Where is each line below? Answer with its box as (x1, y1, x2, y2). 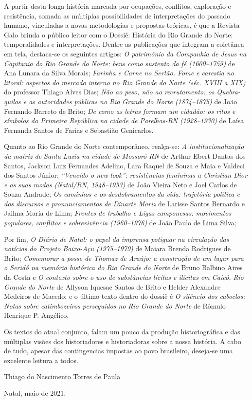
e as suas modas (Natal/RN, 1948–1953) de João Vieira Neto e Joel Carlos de (4, 179, 237, 189)
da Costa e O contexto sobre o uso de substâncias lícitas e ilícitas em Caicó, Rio (4, 272, 244, 282)
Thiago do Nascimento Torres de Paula (4, 371, 121, 382)
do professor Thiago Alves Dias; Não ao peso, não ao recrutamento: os (4, 87, 215, 97)
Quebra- (216, 87, 240, 97)
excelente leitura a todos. (4, 355, 78, 365)
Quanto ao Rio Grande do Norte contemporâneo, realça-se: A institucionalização (4, 141, 244, 151)
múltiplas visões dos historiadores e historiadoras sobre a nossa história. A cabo (4, 336, 241, 346)
